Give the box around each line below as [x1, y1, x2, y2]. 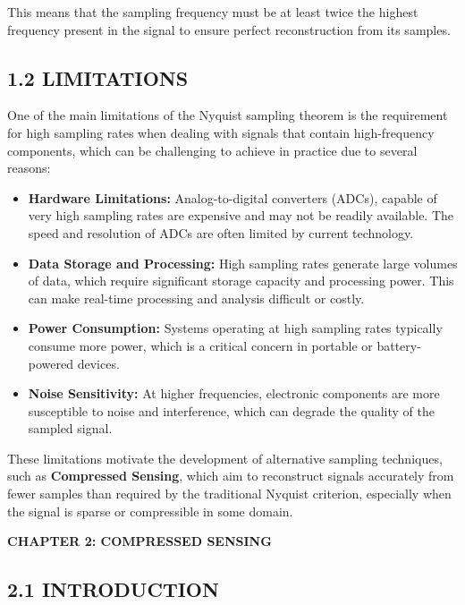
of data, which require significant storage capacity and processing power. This [28, 271, 454, 290]
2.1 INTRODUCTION [7, 575, 219, 603]
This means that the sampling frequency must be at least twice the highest [7, 3, 418, 21]
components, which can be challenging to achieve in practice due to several [7, 141, 418, 159]
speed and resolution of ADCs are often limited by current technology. [28, 223, 414, 242]
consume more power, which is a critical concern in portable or [28, 336, 373, 354]
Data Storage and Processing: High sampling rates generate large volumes [28, 253, 458, 272]
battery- [376, 336, 421, 354]
